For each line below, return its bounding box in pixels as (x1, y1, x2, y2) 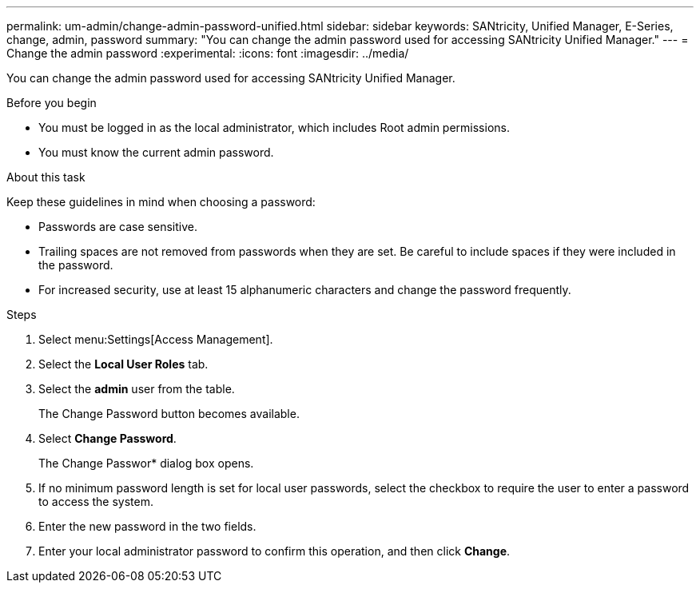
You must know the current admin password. (38, 145, 274, 159)
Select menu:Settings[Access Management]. (38, 332, 273, 346)
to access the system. (38, 495, 154, 508)
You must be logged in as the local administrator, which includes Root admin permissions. (38, 121, 510, 134)
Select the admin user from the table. (38, 382, 235, 396)
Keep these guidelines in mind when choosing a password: (6, 195, 316, 209)
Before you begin (6, 96, 97, 109)
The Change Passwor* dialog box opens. (38, 456, 254, 470)
